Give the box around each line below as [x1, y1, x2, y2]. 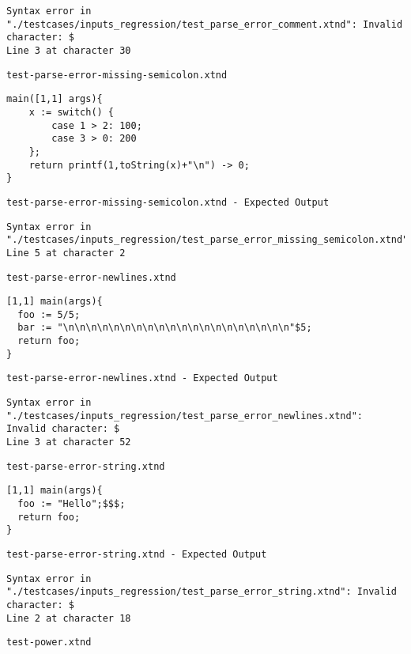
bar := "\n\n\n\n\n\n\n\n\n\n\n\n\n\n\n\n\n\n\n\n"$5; [17, 322, 312, 334]
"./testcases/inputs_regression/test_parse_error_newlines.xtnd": [6, 410, 364, 422]
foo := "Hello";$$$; [17, 498, 126, 510]
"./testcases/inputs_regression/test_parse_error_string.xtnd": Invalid [6, 586, 397, 598]
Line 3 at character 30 [6, 44, 131, 56]
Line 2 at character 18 [6, 612, 131, 624]
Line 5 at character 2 [6, 247, 126, 259]
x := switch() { [28, 106, 115, 118]
